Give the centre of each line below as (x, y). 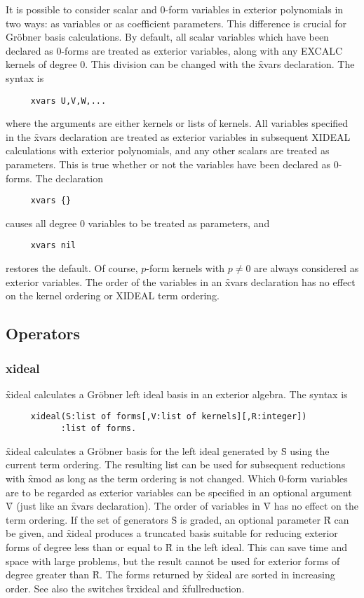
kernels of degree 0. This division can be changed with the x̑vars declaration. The (180, 64)
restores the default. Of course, (72, 268)
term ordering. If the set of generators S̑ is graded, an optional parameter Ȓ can (177, 519)
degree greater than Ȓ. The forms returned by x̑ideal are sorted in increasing (170, 575)
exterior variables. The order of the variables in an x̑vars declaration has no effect (181, 281)
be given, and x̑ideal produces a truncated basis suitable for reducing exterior (172, 533)
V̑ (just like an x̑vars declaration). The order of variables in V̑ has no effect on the (182, 506)
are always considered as (306, 268)
